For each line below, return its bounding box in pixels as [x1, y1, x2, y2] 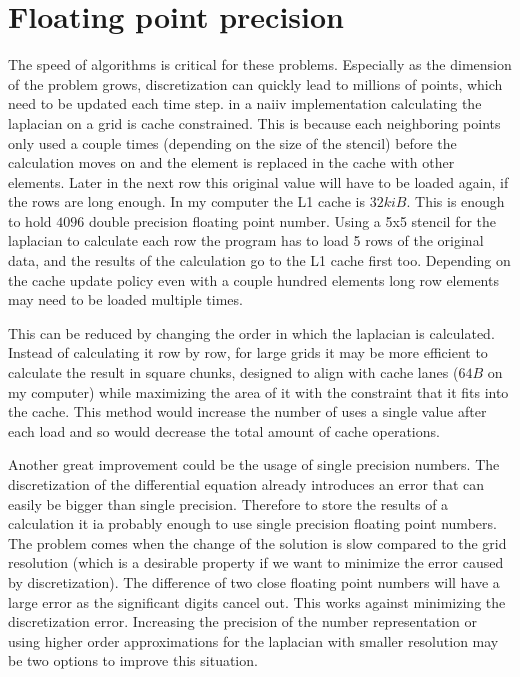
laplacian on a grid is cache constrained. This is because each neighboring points [8, 112, 501, 133]
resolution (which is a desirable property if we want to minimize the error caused [8, 552, 504, 573]
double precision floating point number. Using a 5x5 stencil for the [88, 210, 497, 231]
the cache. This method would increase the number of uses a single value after [8, 401, 487, 422]
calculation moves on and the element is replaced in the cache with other [8, 152, 455, 173]
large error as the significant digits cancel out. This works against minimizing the [8, 591, 506, 612]
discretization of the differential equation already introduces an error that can [8, 474, 485, 494]
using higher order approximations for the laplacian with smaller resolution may [8, 630, 499, 651]
